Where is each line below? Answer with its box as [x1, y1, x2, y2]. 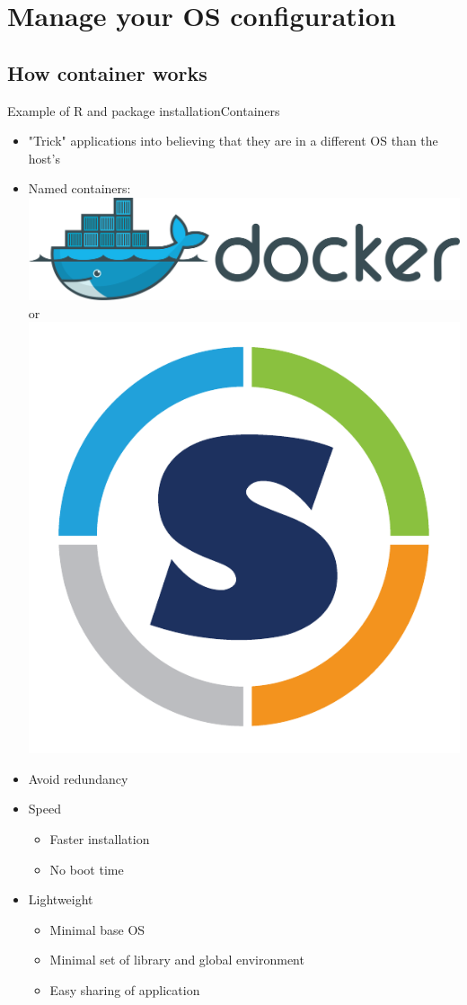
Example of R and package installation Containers [7, 101, 280, 120]
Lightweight [28, 890, 93, 909]
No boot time [49, 859, 124, 878]
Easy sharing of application [49, 981, 200, 1000]
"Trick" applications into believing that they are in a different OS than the [28, 131, 438, 150]
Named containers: [28, 179, 131, 198]
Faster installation [49, 830, 150, 849]
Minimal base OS [49, 920, 145, 938]
